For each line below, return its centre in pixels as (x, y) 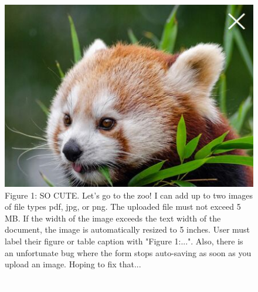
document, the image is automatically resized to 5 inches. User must (128, 229)
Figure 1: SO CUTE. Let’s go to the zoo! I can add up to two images (129, 195)
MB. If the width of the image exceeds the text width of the (113, 218)
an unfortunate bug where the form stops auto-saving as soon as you (128, 252)
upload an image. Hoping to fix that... (73, 264)
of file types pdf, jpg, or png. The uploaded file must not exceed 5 (123, 207)
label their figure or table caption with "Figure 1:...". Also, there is (124, 241)
